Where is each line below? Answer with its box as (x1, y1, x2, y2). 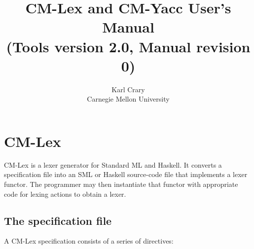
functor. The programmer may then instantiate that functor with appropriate (4, 179, 238, 189)
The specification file (4, 213, 112, 228)
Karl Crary (111, 84, 145, 94)
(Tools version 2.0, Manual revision (6, 36, 251, 56)
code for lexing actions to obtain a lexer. (4, 188, 126, 199)
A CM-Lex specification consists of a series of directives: (4, 236, 174, 246)
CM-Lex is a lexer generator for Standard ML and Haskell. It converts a (4, 159, 222, 170)
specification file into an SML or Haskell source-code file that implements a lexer (4, 169, 248, 179)
